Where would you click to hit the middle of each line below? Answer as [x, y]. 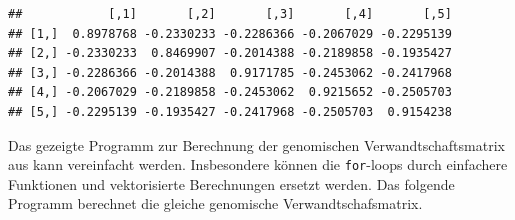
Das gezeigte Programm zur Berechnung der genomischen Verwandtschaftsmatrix [256, 144]
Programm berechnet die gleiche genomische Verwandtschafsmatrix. [215, 203]
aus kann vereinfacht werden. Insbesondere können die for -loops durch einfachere [258, 164]
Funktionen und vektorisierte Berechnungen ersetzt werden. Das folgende [231, 183]
